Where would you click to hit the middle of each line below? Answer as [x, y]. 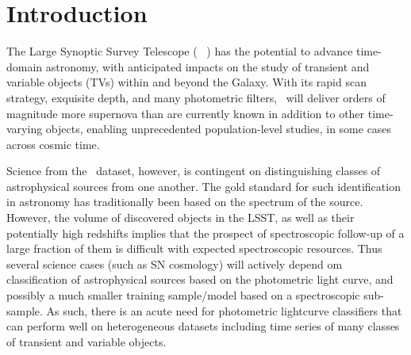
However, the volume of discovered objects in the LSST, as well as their [181, 218]
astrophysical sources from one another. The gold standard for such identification [204, 186]
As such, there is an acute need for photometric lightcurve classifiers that [224, 310]
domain [25, 66]
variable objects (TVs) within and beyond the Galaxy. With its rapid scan [186, 82]
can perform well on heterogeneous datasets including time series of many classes [203, 326]
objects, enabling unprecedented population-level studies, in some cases [219, 129]
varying [25, 129]
